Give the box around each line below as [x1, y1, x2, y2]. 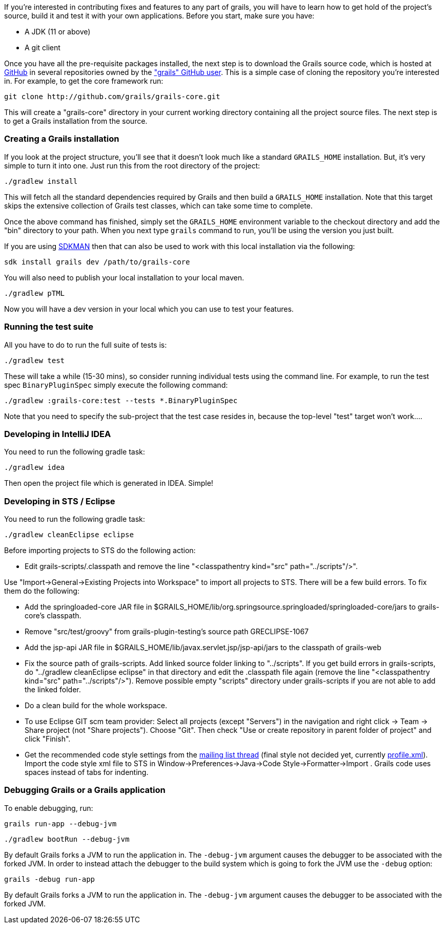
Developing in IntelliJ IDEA [4, 428, 111, 439]
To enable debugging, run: [4, 803, 93, 812]
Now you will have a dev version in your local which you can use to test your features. [4, 304, 294, 313]
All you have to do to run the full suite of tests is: [4, 340, 167, 349]
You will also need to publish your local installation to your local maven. [4, 273, 244, 282]
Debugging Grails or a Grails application [4, 785, 166, 796]
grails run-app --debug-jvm [4, 819, 117, 828]
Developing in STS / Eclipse [4, 496, 115, 506]
